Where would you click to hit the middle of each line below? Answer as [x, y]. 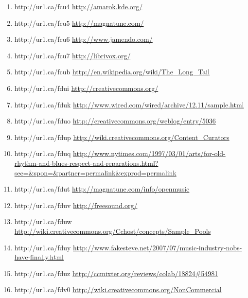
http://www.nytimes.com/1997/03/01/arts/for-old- [149, 153]
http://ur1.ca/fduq [43, 153]
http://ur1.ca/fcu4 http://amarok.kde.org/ [79, 6]
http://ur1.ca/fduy [43, 247]
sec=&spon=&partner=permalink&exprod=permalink [95, 172]
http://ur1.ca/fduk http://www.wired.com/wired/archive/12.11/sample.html [129, 104]
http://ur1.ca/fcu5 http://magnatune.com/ [79, 23]
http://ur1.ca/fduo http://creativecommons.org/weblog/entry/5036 [115, 121]
